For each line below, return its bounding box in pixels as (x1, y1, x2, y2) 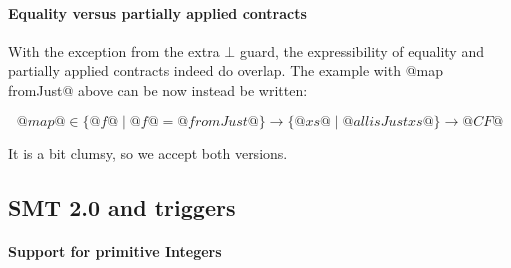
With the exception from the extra (8, 40, 220, 61)
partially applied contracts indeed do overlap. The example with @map (8, 60, 443, 81)
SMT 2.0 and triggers (8, 191, 236, 222)
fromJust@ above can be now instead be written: (8, 79, 308, 100)
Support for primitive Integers (8, 240, 222, 261)
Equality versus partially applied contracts (8, 2, 307, 23)
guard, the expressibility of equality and (239, 40, 484, 61)
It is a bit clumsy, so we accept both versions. (8, 142, 288, 163)
